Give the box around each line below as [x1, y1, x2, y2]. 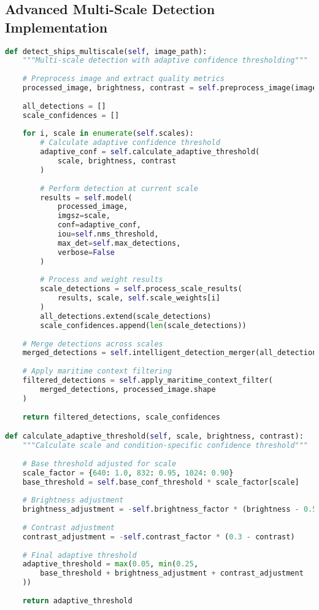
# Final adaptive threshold [22, 550, 137, 560]
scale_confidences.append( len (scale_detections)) [40, 321, 247, 330]
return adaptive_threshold [22, 596, 133, 605]
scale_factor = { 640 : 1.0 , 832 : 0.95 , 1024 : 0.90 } [22, 468, 234, 477]
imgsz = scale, [57, 211, 110, 221]
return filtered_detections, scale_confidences [22, 412, 220, 421]
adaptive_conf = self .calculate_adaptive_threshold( [40, 147, 260, 157]
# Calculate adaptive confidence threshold [40, 138, 220, 147]
